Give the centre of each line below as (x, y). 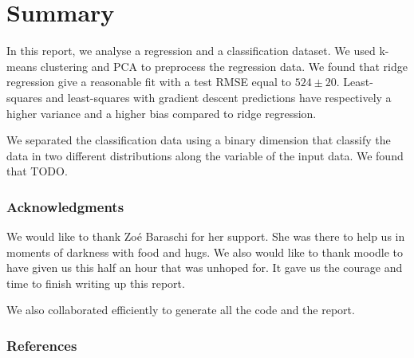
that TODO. (37, 171)
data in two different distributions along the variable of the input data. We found (205, 155)
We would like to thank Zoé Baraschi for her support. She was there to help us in (206, 236)
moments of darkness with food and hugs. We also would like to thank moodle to (205, 252)
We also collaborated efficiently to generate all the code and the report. (181, 310)
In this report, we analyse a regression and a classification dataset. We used (191, 51)
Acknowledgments (65, 206)
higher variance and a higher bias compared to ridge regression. (162, 113)
